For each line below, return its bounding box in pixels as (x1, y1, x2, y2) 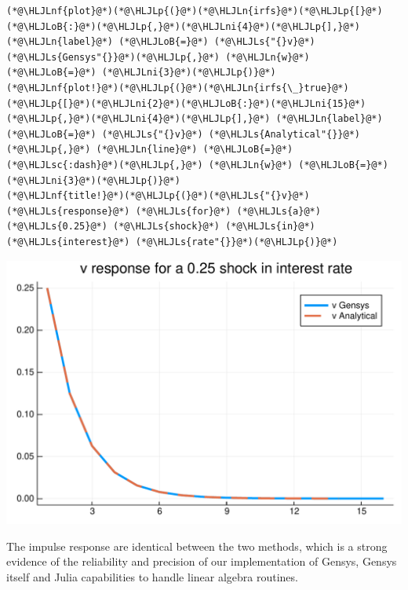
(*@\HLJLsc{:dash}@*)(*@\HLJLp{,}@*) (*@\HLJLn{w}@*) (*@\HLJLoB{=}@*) (6, 159, 388, 170)
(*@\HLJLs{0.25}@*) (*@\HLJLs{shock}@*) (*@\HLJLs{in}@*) (6, 221, 315, 233)
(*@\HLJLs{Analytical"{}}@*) (208, 128, 361, 140)
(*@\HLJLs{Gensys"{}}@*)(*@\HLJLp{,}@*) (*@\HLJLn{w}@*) (6, 51, 310, 63)
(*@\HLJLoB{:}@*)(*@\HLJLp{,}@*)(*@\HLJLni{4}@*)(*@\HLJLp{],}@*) (6, 20, 361, 32)
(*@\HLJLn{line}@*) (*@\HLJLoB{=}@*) (96, 144, 293, 156)
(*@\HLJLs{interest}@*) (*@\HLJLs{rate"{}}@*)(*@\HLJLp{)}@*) (6, 236, 338, 247)
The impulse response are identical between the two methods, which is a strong (6, 537, 388, 554)
